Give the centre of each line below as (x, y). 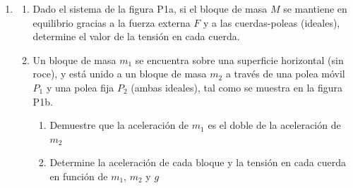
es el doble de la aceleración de (274, 125)
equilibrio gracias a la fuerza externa (112, 22)
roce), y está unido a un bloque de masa (120, 74)
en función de (79, 176)
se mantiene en (315, 8)
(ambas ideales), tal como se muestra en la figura (237, 87)
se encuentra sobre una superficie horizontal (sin (239, 59)
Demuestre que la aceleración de (119, 125)
